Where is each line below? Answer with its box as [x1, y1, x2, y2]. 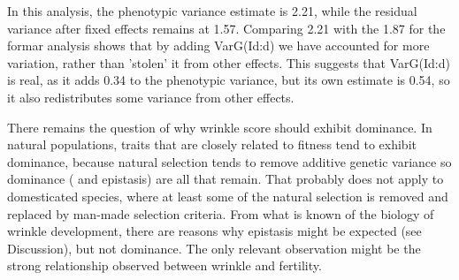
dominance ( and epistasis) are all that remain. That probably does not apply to [7, 170, 444, 188]
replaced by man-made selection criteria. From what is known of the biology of [7, 204, 434, 223]
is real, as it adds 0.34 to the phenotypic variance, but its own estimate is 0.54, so [7, 71, 450, 89]
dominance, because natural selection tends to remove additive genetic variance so [7, 152, 452, 170]
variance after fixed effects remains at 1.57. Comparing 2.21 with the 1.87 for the [7, 19, 446, 37]
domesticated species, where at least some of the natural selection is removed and [7, 186, 448, 205]
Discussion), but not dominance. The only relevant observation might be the [7, 238, 421, 257]
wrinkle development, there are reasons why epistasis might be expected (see [7, 222, 422, 240]
